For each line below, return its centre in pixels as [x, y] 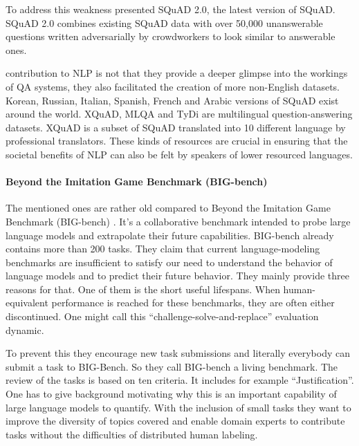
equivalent [27, 303]
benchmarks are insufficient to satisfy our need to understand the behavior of [169, 262]
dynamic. [25, 329]
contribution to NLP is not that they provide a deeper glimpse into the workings [177, 73]
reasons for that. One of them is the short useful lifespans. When [143, 289]
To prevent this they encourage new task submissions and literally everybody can [178, 353]
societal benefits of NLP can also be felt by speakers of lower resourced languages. [179, 154]
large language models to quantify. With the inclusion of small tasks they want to [178, 407]
